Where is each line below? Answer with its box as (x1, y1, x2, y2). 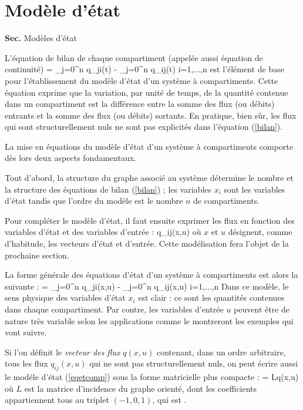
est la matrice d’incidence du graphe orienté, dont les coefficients (24, 382, 257, 394)
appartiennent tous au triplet (5, 394, 109, 406)
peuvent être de (234, 303, 290, 315)
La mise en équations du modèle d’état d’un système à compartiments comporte (5, 140, 293, 152)
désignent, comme (228, 226, 292, 238)
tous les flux (5, 357, 48, 369)
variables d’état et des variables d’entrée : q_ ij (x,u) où (5, 226, 201, 238)
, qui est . (152, 394, 187, 406)
